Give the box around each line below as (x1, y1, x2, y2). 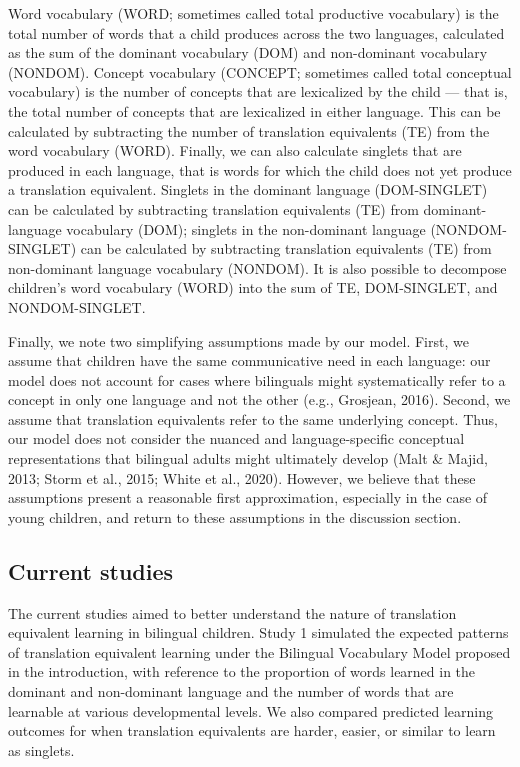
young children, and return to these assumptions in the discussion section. (8, 506, 462, 527)
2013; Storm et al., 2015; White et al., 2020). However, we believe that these (8, 467, 476, 488)
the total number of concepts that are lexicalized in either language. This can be (8, 100, 501, 121)
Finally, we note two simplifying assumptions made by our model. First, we (8, 330, 469, 351)
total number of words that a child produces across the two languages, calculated (8, 22, 505, 43)
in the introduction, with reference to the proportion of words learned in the (8, 661, 476, 682)
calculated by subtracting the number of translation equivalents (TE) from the (8, 120, 490, 141)
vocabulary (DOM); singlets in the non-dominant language (66, 218, 426, 239)
